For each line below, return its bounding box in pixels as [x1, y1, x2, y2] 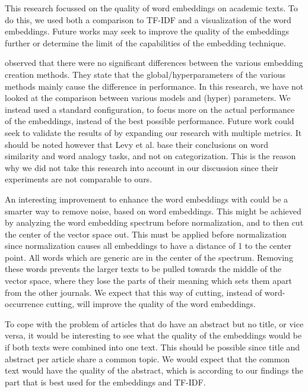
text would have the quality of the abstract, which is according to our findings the [5, 364, 303, 377]
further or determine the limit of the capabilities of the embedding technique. [5, 36, 286, 49]
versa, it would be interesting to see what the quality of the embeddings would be [5, 329, 302, 342]
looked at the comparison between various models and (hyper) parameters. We [5, 91, 291, 104]
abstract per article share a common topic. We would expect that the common [5, 352, 290, 365]
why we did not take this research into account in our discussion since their [5, 161, 279, 173]
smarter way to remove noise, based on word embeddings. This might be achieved [5, 204, 301, 217]
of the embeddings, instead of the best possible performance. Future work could [5, 115, 294, 127]
